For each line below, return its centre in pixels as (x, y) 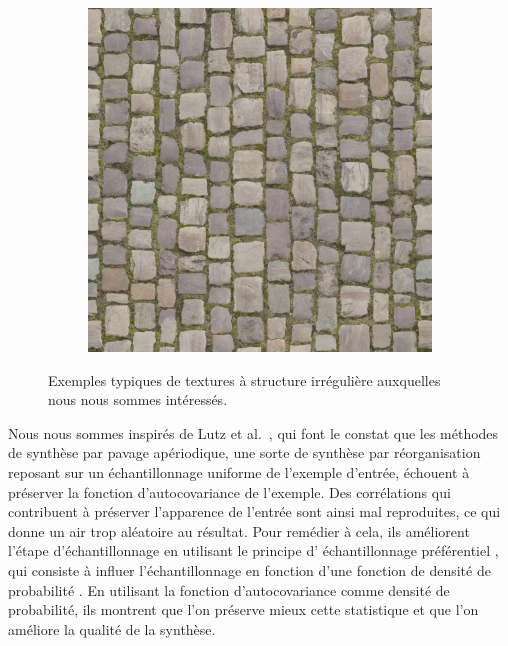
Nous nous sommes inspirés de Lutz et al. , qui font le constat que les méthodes (253, 432)
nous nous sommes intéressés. (138, 399)
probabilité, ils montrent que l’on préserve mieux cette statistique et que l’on (243, 609)
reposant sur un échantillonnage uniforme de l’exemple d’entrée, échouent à (239, 471)
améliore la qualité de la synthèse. (112, 628)
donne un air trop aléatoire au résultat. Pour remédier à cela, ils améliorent (239, 530)
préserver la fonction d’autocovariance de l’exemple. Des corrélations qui (229, 491)
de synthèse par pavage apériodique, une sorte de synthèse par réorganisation (244, 452)
